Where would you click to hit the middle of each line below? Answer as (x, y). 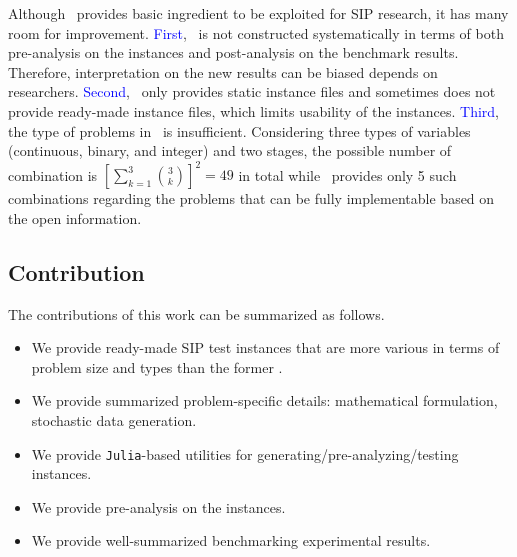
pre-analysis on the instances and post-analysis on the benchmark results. (233, 52)
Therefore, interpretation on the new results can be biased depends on (223, 71)
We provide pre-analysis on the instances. (158, 506)
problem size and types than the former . (157, 366)
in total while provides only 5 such (347, 174)
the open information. (75, 217)
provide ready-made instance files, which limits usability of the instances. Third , (253, 110)
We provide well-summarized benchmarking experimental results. (231, 540)
